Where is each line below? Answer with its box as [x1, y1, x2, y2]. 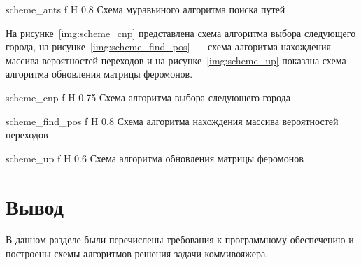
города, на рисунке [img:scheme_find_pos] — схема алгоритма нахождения [6, 39, 331, 54]
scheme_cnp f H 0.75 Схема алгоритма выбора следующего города [6, 89, 290, 104]
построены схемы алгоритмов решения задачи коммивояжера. [6, 246, 269, 261]
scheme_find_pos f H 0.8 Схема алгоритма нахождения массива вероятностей [6, 113, 339, 128]
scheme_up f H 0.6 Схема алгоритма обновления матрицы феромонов [6, 150, 304, 165]
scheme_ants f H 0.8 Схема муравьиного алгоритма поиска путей [6, 2, 285, 16]
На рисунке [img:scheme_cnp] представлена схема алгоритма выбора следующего [6, 25, 356, 40]
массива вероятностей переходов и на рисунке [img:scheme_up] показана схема [6, 52, 346, 67]
